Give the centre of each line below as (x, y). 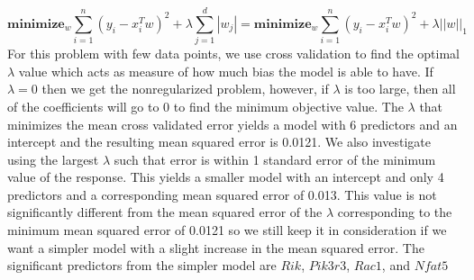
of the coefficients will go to (83, 106)
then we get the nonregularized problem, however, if (185, 89)
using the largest (53, 159)
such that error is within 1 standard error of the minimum (275, 159)
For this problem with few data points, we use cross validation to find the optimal (233, 54)
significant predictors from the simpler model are (142, 265)
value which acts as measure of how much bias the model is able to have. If (226, 71)
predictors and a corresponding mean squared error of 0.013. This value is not (222, 194)
